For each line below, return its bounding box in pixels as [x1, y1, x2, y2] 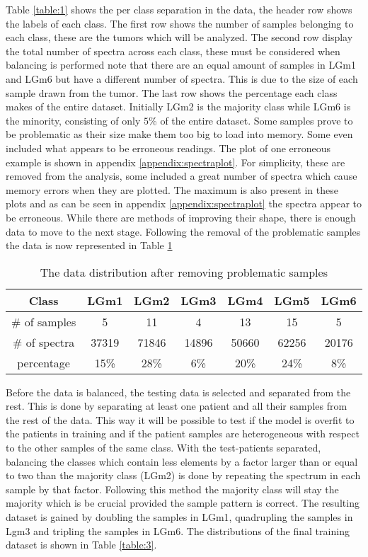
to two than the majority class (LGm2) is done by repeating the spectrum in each [6, 468, 361, 483]
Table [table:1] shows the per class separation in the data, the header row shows [6, 2, 352, 16]
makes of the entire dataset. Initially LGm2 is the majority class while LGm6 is [6, 99, 351, 114]
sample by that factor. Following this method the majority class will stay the [6, 481, 339, 496]
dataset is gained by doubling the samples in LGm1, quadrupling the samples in [6, 510, 353, 524]
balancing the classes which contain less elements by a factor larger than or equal [6, 454, 358, 469]
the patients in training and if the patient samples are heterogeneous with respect [6, 426, 360, 441]
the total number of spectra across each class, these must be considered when [6, 43, 340, 58]
